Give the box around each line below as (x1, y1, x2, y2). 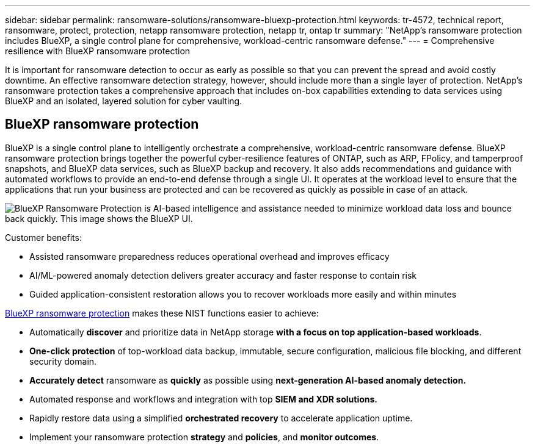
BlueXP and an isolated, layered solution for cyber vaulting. (5, 96, 242, 106)
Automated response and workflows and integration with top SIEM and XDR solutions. (29, 393, 378, 404)
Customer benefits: (5, 232, 82, 243)
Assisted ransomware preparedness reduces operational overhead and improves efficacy (29, 251, 390, 262)
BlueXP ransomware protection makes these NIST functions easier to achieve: (5, 307, 319, 318)
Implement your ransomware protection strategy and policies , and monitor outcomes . (29, 431, 379, 442)
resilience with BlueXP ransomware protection (5, 46, 191, 56)
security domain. (29, 356, 97, 367)
